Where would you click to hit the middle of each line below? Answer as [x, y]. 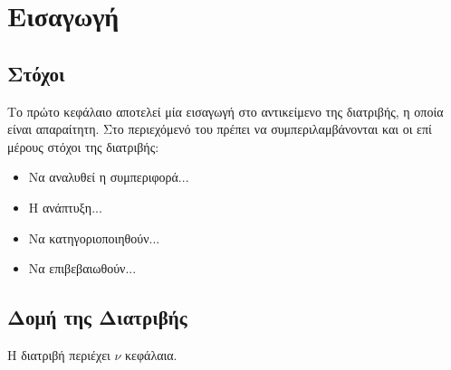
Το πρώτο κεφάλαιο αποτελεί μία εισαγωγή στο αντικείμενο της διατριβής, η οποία [225, 111]
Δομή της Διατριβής [97, 317]
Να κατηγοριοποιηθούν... [94, 237]
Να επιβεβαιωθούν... [82, 268]
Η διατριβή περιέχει [59, 354]
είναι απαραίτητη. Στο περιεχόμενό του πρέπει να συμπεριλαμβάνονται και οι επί [220, 129]
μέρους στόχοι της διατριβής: [83, 146]
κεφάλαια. [151, 354]
